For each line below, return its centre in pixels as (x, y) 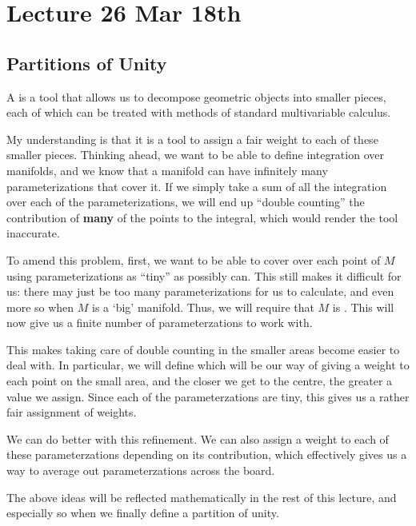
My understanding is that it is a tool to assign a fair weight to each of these (192, 139)
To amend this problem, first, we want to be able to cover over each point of (194, 259)
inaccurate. (33, 233)
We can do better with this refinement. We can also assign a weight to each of (198, 438)
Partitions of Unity (87, 63)
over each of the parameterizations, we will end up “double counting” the (186, 202)
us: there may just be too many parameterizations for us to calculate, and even (200, 291)
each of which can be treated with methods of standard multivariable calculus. (199, 112)
